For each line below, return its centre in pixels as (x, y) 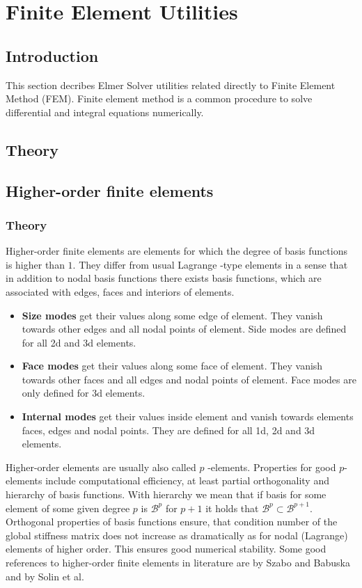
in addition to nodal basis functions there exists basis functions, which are (164, 278)
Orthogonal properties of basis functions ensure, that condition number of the (172, 522)
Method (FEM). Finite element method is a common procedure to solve (159, 98)
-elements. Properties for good (272, 467)
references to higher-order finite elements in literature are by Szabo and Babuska (178, 563)
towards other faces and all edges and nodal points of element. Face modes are (189, 379)
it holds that (232, 508)
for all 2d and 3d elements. (79, 342)
